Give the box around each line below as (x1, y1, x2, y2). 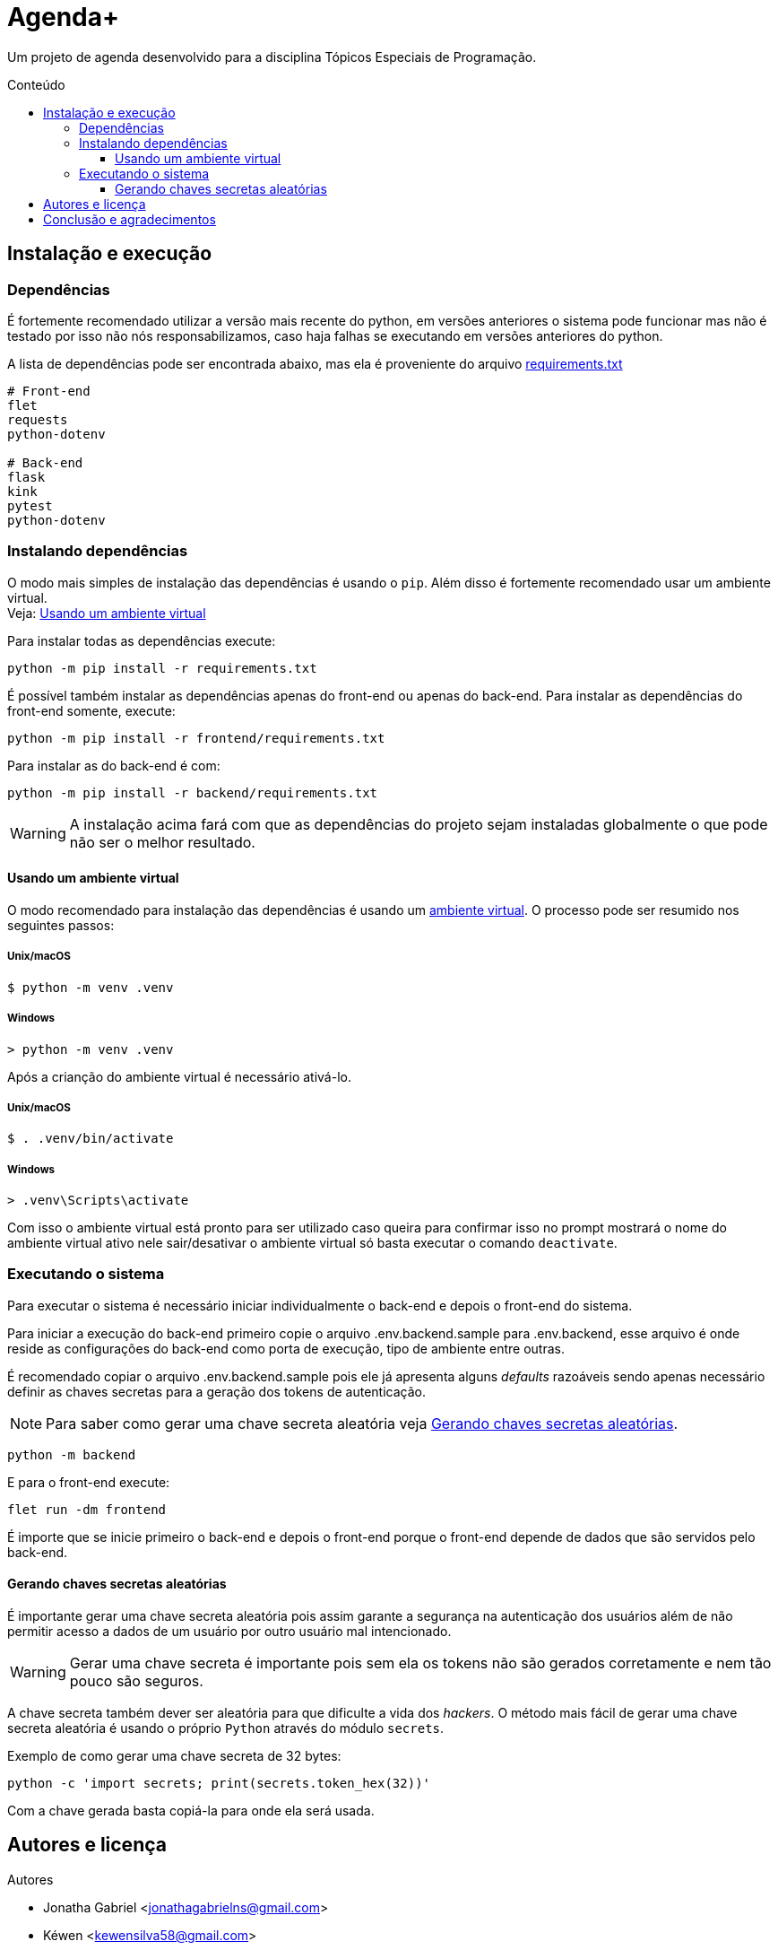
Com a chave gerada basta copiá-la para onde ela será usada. (7, 1803, 375, 1819)
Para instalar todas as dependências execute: (7, 632, 276, 649)
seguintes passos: (7, 917, 115, 933)
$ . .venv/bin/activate (7, 1131, 174, 1146)
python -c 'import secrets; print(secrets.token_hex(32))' (7, 1776, 431, 1791)
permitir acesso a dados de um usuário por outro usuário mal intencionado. (7, 1624, 452, 1640)
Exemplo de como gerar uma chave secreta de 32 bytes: (7, 1748, 341, 1764)
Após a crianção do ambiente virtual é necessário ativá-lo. (7, 1068, 351, 1084)
